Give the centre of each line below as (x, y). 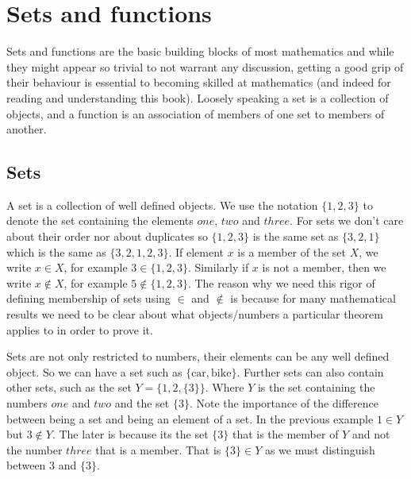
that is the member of (285, 434)
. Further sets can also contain (310, 371)
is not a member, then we (324, 267)
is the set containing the (316, 387)
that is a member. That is (158, 449)
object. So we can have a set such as (94, 371)
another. (27, 129)
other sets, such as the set (69, 387)
